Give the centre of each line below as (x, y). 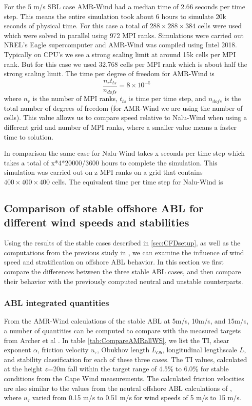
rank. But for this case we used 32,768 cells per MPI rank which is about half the (126, 64)
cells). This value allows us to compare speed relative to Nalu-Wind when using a (126, 117)
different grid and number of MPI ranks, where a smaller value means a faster (120, 127)
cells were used (220, 26)
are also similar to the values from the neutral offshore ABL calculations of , (118, 388)
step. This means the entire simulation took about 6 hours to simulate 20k (115, 16)
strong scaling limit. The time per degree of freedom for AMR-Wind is (109, 73)
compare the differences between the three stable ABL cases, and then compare (123, 271)
